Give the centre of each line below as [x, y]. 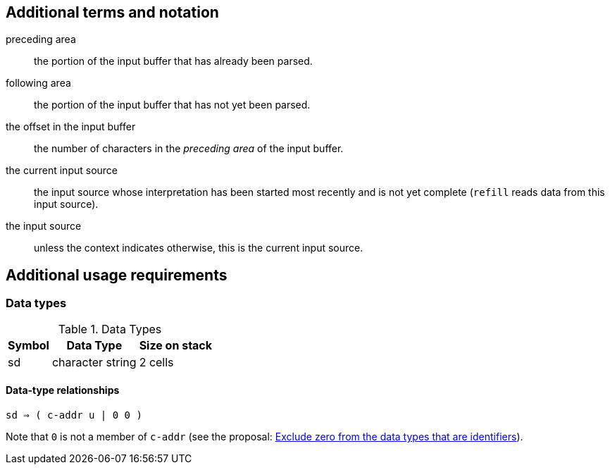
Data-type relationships [63, 390]
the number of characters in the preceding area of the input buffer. [189, 149]
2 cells [156, 362]
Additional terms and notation [112, 12]
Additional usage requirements [117, 275]
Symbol [29, 345]
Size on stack [176, 345]
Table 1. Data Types [110, 329]
